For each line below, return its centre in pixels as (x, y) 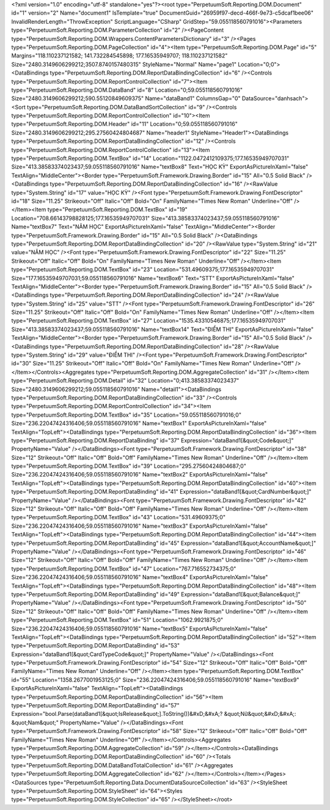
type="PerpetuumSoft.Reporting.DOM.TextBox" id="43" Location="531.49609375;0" (119, 517)
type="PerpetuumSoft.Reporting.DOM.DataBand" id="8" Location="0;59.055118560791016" (127, 90)
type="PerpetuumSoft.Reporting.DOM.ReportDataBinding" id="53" (96, 646)
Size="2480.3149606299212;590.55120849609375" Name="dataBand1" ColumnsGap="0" (126, 98)
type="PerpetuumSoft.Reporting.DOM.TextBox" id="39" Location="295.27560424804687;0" (129, 466)
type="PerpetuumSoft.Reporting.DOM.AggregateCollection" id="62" (98, 774)
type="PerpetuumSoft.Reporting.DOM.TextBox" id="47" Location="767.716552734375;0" (124, 569)
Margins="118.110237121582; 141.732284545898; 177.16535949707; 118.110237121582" (119, 56)
